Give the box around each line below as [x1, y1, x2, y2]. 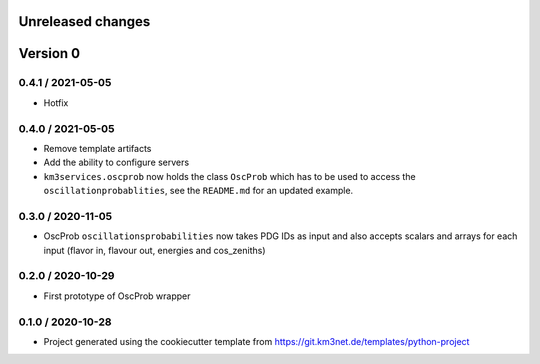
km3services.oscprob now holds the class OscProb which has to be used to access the [43, 170, 416, 182]
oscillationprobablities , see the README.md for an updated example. [43, 185, 354, 197]
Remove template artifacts [43, 142, 152, 154]
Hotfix [43, 96, 69, 109]
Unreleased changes [18, 13, 151, 30]
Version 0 [18, 45, 80, 62]
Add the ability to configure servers [43, 156, 190, 169]
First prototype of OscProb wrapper [43, 290, 191, 302]
